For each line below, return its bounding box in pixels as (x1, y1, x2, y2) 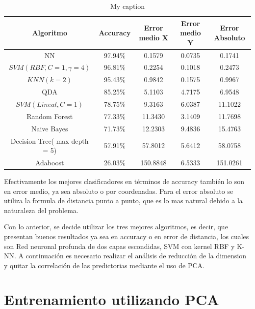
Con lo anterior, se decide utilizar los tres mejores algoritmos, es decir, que (4, 221, 228, 232)
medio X (139, 32, 168, 42)
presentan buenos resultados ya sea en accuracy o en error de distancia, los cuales (4, 231, 249, 242)
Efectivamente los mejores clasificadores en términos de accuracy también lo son (4, 176, 244, 186)
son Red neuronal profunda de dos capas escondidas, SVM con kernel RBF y (4, 241, 235, 251)
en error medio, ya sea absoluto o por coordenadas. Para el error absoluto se (4, 185, 233, 196)
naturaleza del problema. (4, 205, 78, 215)
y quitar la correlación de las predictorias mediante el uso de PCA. (4, 260, 204, 270)
